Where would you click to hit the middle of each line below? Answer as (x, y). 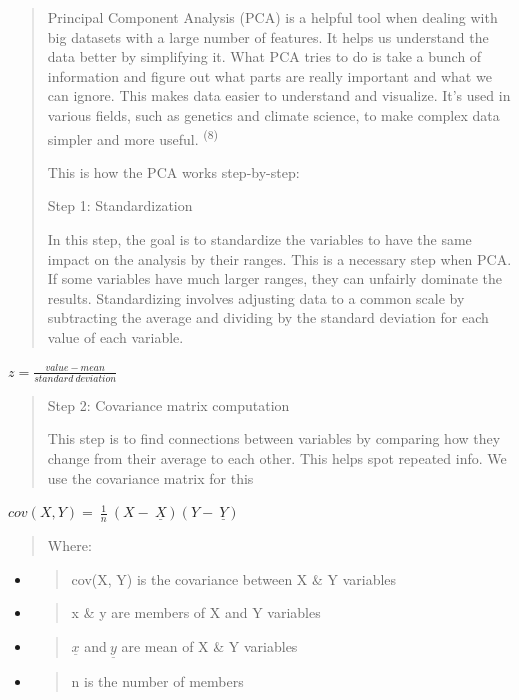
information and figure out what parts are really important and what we (269, 75)
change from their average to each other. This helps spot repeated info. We (277, 458)
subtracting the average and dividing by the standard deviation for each (268, 317)
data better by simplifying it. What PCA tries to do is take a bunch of (264, 56)
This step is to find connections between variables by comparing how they (274, 438)
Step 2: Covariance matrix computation (168, 404)
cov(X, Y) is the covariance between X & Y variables (234, 578)
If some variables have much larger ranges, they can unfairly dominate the (275, 278)
